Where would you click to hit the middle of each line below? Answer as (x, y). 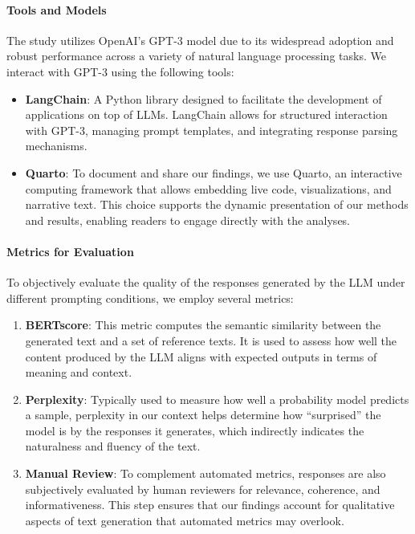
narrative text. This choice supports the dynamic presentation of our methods (217, 204)
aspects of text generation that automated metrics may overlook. (185, 520)
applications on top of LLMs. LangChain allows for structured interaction (206, 114)
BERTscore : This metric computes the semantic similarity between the (203, 325)
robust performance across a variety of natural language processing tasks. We (196, 56)
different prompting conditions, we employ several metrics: (150, 298)
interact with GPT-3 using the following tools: (120, 71)
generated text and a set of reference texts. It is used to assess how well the (211, 340)
